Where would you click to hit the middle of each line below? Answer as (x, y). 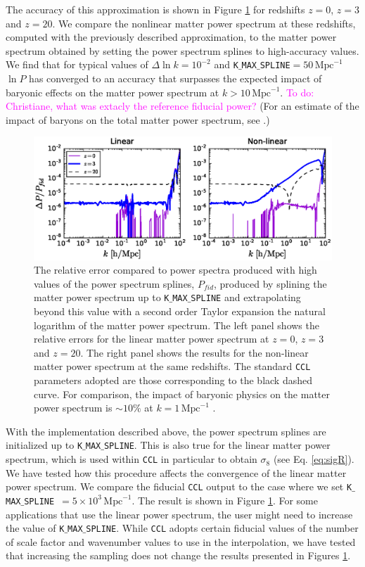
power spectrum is (73, 408)
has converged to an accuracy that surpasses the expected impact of (175, 78)
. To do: (297, 92)
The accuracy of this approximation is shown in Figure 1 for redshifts (155, 9)
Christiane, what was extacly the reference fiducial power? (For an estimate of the (182, 106)
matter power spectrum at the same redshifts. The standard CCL (172, 366)
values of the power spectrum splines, (114, 283)
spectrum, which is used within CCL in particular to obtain (132, 459)
